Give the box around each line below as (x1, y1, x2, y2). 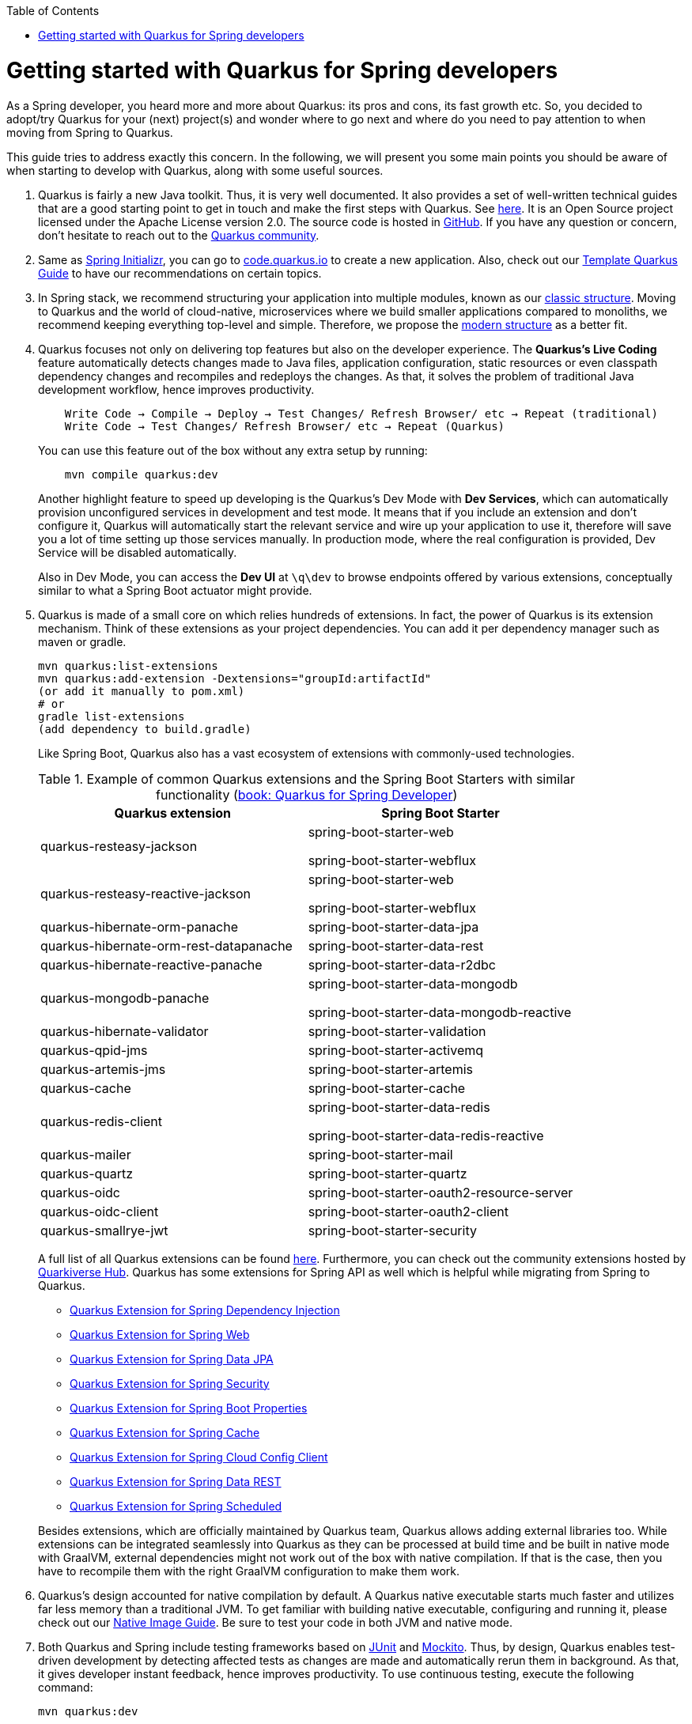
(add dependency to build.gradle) (38, 722, 251, 735)
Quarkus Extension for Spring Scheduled (70, 1499, 282, 1513)
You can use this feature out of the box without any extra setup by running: (38, 443, 428, 457)
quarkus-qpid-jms (40, 1042, 148, 1058)
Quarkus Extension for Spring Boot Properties (70, 1401, 308, 1415)
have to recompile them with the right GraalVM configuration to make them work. (38, 1563, 459, 1578)
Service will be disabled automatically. (38, 545, 237, 559)
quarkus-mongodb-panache (40, 989, 210, 1006)
